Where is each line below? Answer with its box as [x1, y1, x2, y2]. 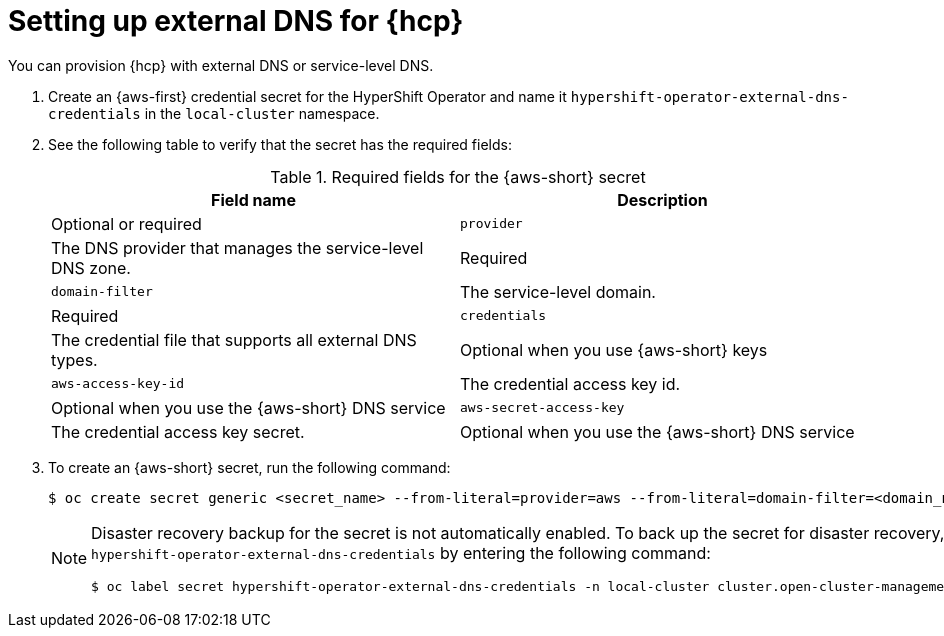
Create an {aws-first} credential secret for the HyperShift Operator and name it [48, 87, 567, 105]
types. [51, 349, 98, 370]
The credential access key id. [460, 373, 681, 394]
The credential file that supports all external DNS [51, 329, 417, 350]
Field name [211, 189, 296, 210]
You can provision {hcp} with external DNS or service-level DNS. [8, 56, 434, 74]
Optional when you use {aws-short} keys [460, 339, 768, 360]
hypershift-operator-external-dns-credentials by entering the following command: [91, 542, 711, 563]
